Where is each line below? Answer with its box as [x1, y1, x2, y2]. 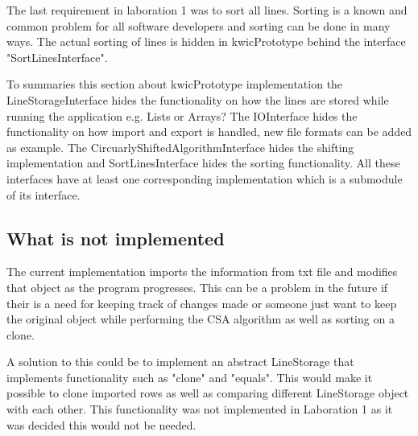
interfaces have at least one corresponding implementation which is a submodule [6, 170, 403, 187]
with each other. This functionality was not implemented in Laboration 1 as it [6, 401, 393, 417]
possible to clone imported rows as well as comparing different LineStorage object [6, 385, 409, 401]
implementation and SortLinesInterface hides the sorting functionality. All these [6, 154, 400, 171]
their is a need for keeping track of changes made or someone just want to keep [6, 294, 397, 311]
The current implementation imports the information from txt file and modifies [6, 263, 398, 280]
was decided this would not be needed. [6, 416, 197, 433]
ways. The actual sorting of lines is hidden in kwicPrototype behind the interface [6, 33, 406, 50]
